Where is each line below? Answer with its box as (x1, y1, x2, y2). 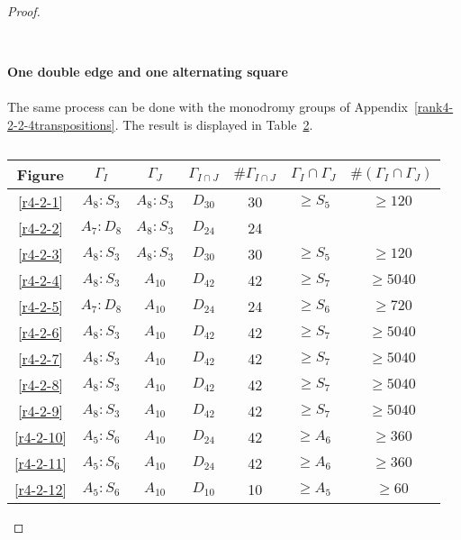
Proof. (7, 2, 41, 20)
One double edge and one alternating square (7, 62, 288, 81)
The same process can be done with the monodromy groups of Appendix (7, 97, 408, 116)
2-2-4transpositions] (7, 114, 115, 133)
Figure (16, 163, 64, 185)
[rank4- (413, 97, 454, 116)
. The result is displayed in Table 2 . (114, 114, 313, 133)
